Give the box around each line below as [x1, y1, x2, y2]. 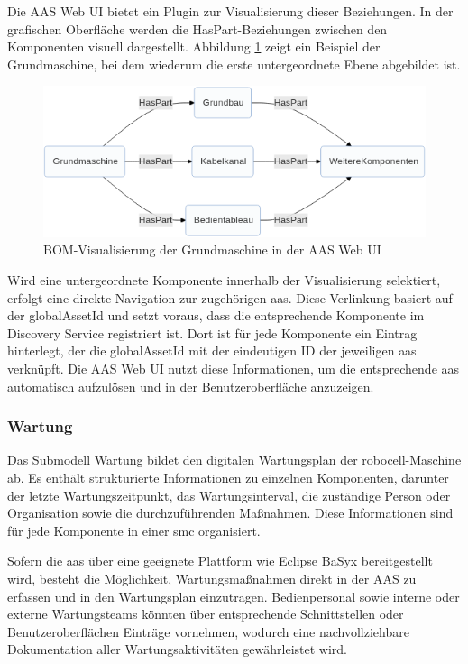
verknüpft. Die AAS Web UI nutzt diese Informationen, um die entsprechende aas [7, 359, 460, 378]
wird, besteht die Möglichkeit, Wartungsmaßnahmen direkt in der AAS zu [7, 568, 417, 587]
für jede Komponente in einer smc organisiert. [7, 521, 261, 539]
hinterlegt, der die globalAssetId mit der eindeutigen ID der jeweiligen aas [7, 341, 417, 360]
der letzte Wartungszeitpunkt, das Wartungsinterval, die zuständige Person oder [7, 485, 451, 504]
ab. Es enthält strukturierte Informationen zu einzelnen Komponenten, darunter [7, 468, 449, 487]
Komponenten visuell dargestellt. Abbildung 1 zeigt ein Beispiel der [7, 37, 381, 56]
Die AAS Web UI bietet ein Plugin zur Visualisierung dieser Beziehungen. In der [7, 2, 454, 20]
